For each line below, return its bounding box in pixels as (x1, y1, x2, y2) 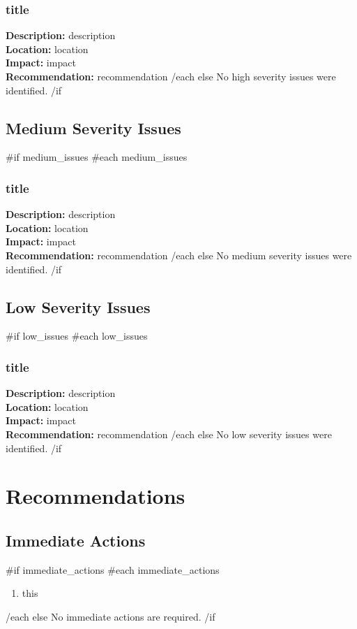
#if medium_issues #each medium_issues (6, 150, 188, 164)
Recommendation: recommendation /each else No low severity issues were (6, 426, 332, 441)
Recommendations (6, 482, 185, 510)
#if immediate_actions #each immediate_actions (6, 562, 220, 577)
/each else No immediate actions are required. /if (6, 609, 215, 623)
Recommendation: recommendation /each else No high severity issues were (6, 69, 336, 83)
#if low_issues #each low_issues (6, 328, 148, 343)
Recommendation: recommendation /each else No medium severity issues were (6, 247, 352, 262)
